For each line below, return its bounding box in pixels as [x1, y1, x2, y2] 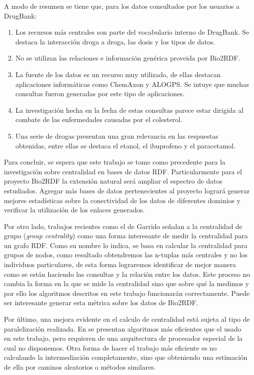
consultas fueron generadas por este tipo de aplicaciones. [15, 88, 185, 99]
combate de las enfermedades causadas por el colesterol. [15, 114, 183, 125]
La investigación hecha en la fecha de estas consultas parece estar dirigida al [15, 104, 244, 115]
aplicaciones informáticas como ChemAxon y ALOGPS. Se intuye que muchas [15, 79, 249, 89]
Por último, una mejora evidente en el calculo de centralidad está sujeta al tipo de [4, 314, 250, 324]
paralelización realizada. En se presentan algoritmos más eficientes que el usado [4, 323, 241, 333]
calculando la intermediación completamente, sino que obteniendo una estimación [4, 352, 248, 362]
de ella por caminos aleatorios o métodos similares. [4, 362, 156, 372]
